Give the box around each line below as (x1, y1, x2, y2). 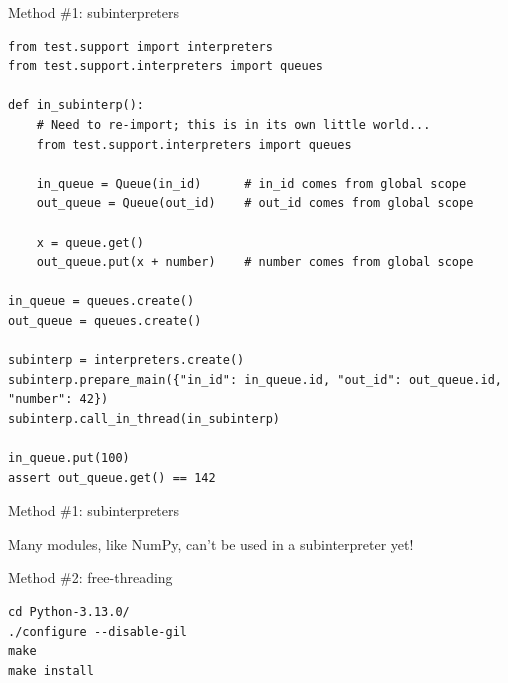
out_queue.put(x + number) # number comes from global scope (36, 255, 474, 270)
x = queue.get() (36, 235, 145, 250)
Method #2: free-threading (8, 567, 173, 588)
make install (8, 663, 94, 678)
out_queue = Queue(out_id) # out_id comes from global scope (36, 196, 474, 211)
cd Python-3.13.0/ (8, 605, 130, 620)
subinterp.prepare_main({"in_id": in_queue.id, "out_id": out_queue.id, (8, 372, 502, 387)
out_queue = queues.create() (8, 313, 202, 328)
